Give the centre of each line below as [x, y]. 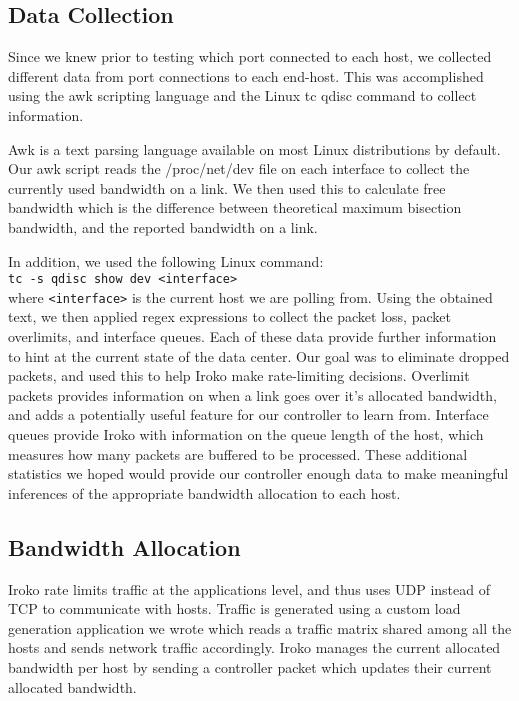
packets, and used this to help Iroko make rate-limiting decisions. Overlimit [239, 375]
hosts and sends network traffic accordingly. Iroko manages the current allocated [254, 647]
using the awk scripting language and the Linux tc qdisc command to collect [242, 95]
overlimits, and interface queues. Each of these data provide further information [252, 336]
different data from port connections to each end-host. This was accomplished [246, 75]
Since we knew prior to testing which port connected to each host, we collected [250, 56]
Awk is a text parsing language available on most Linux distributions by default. [254, 148]
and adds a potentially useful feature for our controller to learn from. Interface [248, 414]
